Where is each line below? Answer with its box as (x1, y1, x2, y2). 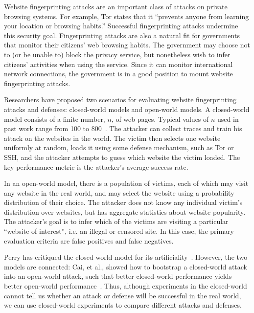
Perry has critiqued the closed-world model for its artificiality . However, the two (4, 252, 248, 262)
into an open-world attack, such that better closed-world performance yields (4, 271, 232, 281)
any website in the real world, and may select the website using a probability (4, 187, 234, 198)
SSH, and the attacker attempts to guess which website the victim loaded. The (4, 152, 240, 162)
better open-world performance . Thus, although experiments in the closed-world (4, 281, 247, 291)
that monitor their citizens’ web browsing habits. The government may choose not (4, 40, 250, 50)
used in (217, 113, 239, 124)
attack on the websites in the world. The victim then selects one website (4, 133, 221, 143)
